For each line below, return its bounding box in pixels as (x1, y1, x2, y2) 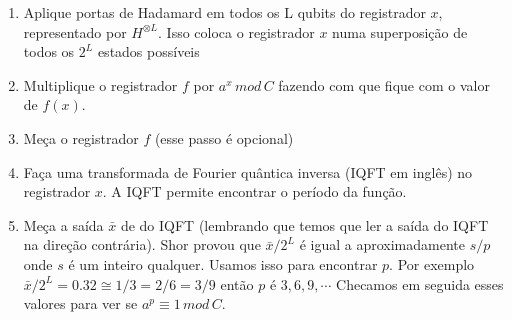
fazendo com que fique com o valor (278, 74, 490, 95)
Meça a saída (23, 214, 104, 235)
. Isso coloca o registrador (158, 21, 315, 42)
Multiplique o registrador (23, 74, 178, 95)
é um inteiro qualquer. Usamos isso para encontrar (68, 253, 378, 274)
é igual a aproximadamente (299, 234, 465, 255)
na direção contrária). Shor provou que (23, 234, 261, 255)
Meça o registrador (23, 127, 139, 148)
